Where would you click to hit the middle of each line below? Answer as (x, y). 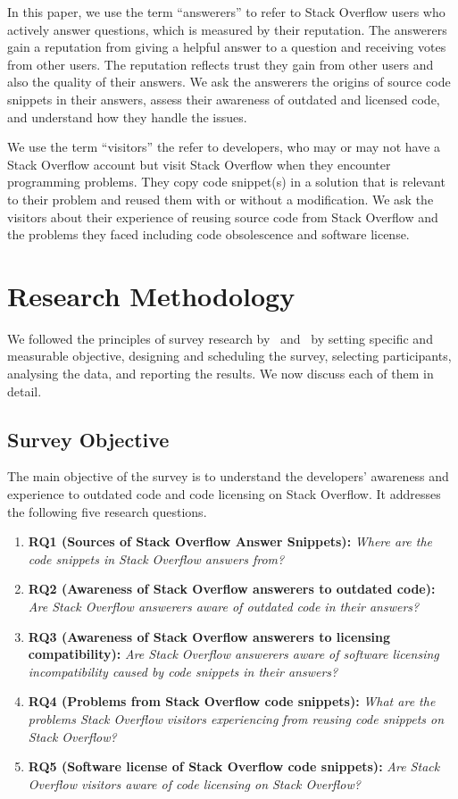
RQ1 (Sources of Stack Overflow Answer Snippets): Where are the (230, 541)
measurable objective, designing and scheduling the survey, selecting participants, (229, 356)
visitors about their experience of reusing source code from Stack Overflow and (223, 216)
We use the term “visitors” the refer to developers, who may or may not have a (224, 147)
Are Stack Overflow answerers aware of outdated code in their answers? (224, 606)
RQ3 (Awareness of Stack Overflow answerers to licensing (209, 636)
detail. (25, 391)
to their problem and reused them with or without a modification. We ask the (221, 199)
